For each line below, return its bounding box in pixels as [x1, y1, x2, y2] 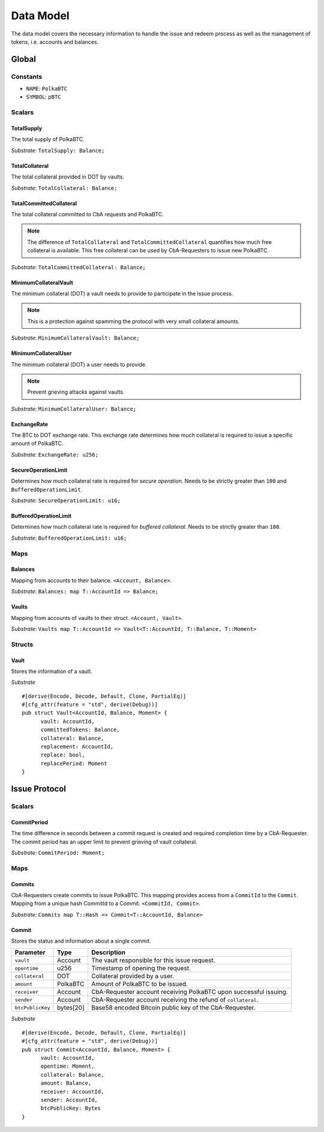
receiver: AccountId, [40, 1088, 104, 1095]
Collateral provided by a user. [91, 972, 174, 981]
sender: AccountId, [40, 1097, 98, 1103]
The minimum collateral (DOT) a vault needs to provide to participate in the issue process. [11, 290, 233, 297]
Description [91, 948, 126, 957]
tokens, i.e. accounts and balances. [11, 38, 99, 45]
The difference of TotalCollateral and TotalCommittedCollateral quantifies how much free [27, 238, 272, 246]
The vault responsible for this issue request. [91, 956, 215, 964]
